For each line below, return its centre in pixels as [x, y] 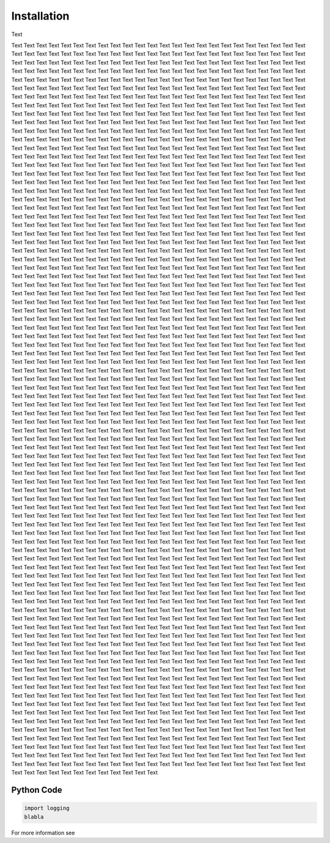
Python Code [37, 790]
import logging [47, 808]
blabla [34, 817]
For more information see [43, 833]
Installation [40, 16]
